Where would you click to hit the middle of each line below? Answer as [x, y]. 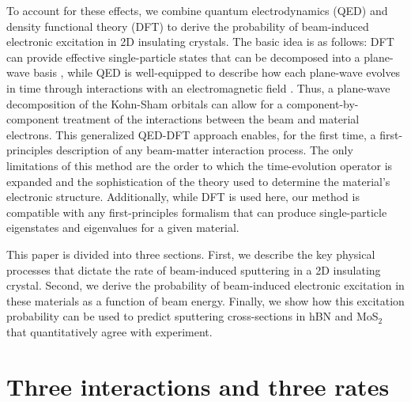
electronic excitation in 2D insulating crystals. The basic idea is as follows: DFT [200, 42]
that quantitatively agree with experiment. [109, 331]
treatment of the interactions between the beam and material [211, 119]
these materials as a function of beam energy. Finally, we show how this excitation [205, 300]
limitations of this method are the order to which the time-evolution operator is [200, 165]
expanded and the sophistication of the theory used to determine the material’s [198, 181]
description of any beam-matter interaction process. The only [205, 150]
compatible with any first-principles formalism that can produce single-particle [197, 212]
